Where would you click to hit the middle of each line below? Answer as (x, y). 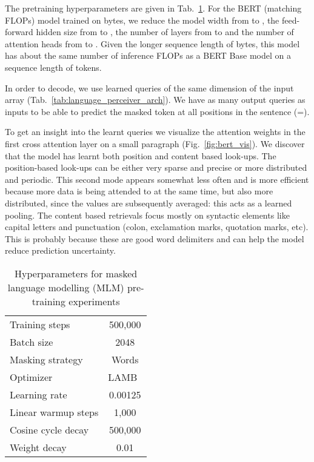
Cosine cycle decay (49, 429)
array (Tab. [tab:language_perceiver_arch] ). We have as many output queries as (155, 100)
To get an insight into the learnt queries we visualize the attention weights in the (155, 132)
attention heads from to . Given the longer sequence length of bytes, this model (152, 43)
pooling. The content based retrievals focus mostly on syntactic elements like (147, 215)
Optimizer (31, 377)
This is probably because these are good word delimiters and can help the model (155, 238)
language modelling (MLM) (66, 287)
